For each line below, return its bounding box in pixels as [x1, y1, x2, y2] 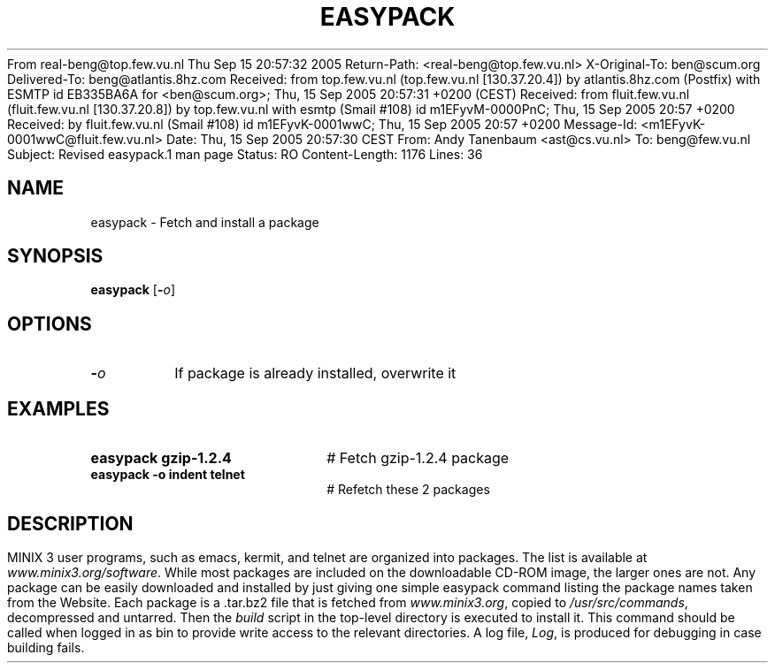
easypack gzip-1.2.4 [90, 449, 232, 468]
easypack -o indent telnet [90, 467, 245, 483]
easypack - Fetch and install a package [90, 214, 319, 230]
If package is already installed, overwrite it [174, 364, 457, 383]
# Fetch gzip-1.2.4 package [326, 449, 510, 468]
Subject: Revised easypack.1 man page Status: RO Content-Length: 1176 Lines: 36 [7, 146, 483, 162]
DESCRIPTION [7, 512, 134, 535]
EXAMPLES [7, 397, 110, 420]
